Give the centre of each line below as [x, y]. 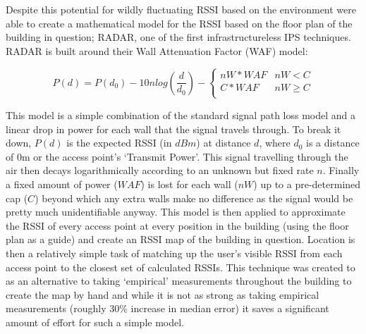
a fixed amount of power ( [62, 184]
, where [275, 143]
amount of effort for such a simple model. [95, 322]
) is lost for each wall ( [189, 184]
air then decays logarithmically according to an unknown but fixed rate [160, 170]
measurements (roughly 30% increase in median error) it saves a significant [167, 308]
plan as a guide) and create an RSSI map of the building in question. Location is [181, 239]
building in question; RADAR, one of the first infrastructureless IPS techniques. [178, 37]
